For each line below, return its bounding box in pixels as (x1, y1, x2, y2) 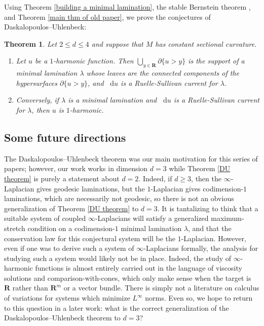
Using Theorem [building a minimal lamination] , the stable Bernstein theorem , (4, 2, 251, 12)
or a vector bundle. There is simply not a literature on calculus (63, 282, 259, 293)
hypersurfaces (16, 77, 58, 88)
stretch (4, 222, 25, 233)
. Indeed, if (138, 173, 172, 183)
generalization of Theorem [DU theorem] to (4, 203, 139, 213)
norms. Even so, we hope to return (145, 292, 253, 303)
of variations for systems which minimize (4, 292, 130, 303)
